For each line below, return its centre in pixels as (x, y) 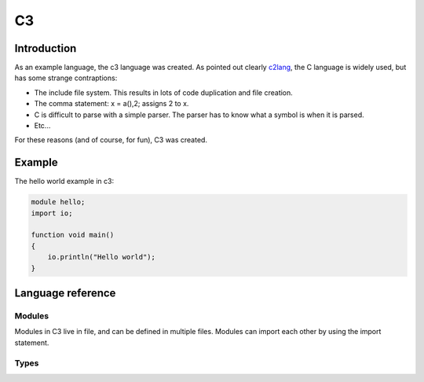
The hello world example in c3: (64, 182)
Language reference (65, 294)
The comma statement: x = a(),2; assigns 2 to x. (111, 104)
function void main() (73, 235)
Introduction (46, 48)
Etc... (42, 126)
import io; (52, 213)
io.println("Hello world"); (102, 257)
